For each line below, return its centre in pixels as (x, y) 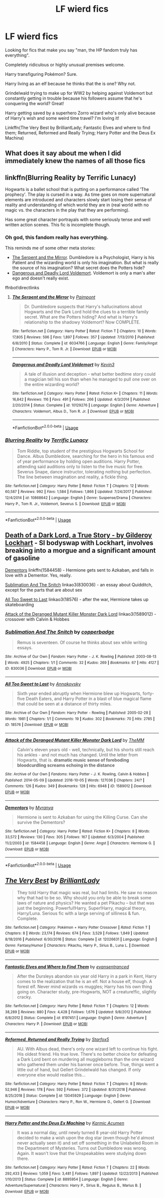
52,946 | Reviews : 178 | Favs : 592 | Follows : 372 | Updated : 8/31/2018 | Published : (76, 1090)
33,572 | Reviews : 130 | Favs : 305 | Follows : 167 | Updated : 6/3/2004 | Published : (75, 837)
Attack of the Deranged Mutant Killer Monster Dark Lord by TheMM (75, 740)
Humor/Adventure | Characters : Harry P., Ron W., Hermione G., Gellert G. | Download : (78, 1102)
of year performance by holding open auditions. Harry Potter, (78, 461)
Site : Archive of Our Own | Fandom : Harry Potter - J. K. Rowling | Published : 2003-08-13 (81, 657)
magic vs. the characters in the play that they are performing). (67, 210)
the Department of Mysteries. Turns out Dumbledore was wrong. (82, 1148)
